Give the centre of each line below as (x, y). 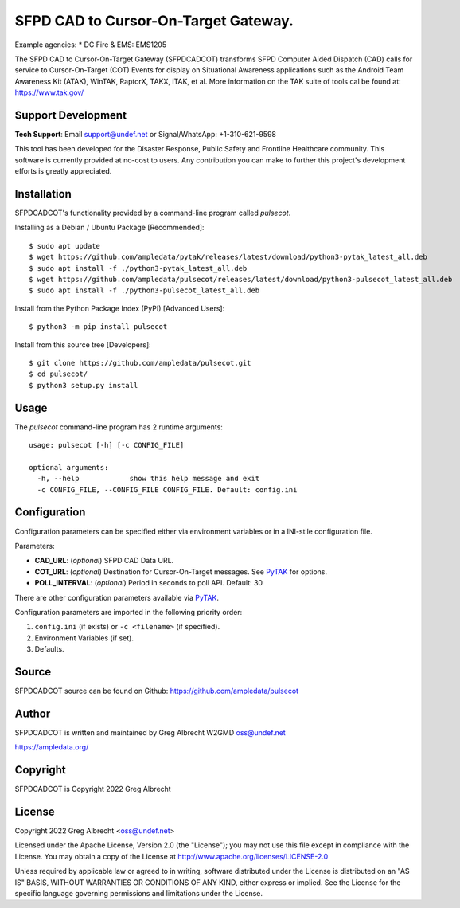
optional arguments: (69, 467)
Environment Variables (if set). (84, 638)
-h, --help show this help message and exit (148, 479)
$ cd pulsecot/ (58, 374)
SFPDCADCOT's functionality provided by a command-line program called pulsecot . (153, 213)
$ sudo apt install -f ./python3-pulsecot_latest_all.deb (144, 290)
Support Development (71, 115)
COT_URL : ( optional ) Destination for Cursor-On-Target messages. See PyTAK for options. (181, 571)
